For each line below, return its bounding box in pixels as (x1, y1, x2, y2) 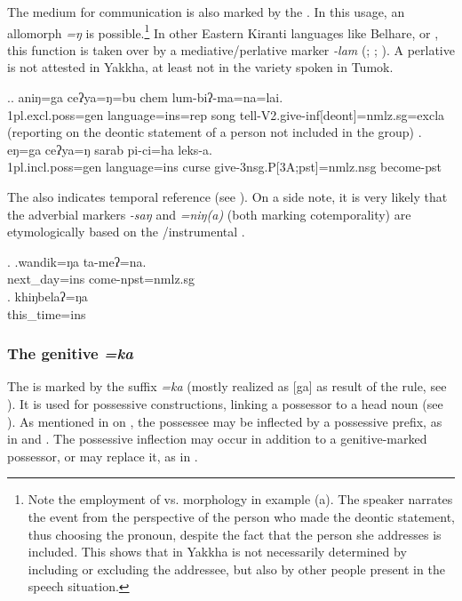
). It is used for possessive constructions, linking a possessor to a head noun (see (7, 394, 443, 413)
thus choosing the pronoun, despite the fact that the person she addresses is (28, 525, 442, 543)
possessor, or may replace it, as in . (7, 446, 198, 465)
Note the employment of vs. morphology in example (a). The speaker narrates (28, 490, 453, 509)
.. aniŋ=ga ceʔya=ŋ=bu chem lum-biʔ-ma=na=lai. (7, 88, 283, 107)
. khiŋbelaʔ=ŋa (7, 286, 88, 305)
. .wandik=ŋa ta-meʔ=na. (7, 252, 147, 270)
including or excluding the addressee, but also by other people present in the (28, 559, 445, 578)
